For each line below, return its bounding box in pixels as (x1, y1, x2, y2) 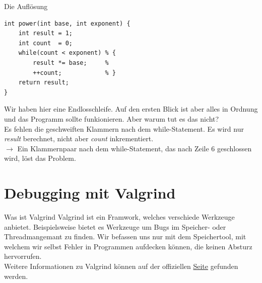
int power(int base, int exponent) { (4, 20, 130, 27)
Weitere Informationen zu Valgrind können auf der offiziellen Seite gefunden (4, 261, 238, 271)
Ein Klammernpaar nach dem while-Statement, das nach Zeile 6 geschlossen (17, 143, 252, 153)
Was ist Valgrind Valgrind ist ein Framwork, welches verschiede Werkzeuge (4, 212, 235, 222)
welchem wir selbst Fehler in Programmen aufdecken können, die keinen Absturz (4, 241, 252, 251)
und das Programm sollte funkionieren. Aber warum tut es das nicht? (4, 113, 219, 124)
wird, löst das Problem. (4, 153, 76, 163)
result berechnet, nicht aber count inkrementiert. (4, 133, 154, 144)
